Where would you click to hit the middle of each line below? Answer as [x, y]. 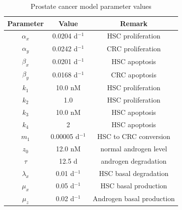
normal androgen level [134, 149]
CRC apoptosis [134, 74]
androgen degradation [134, 161]
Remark [134, 23]
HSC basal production [134, 186]
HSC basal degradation [134, 173]
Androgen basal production [134, 198]
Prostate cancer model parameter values [91, 6]
